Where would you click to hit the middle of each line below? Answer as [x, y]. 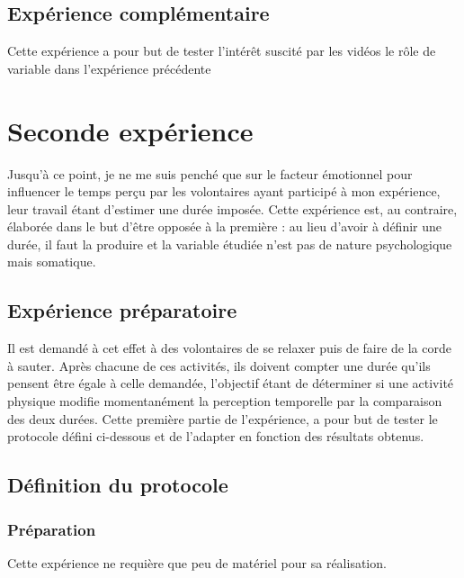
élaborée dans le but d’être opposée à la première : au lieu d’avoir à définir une [224, 226]
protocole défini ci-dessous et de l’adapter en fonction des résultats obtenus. [216, 436]
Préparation [52, 529]
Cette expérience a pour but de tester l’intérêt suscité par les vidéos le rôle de [222, 51]
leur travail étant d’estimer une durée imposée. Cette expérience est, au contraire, [232, 208]
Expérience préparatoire [122, 310]
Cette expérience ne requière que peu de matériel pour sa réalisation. [197, 562]
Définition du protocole [118, 485]
